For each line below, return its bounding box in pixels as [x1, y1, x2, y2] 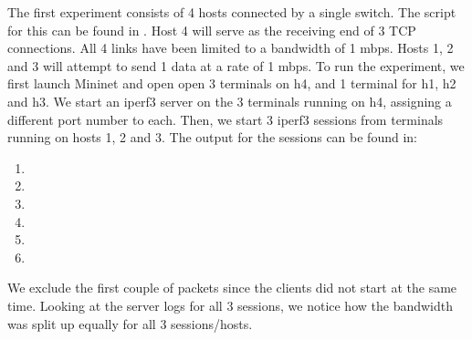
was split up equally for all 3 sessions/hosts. [7, 314, 253, 333]
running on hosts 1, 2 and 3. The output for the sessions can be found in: [7, 128, 417, 147]
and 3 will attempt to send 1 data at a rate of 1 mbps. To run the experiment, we [7, 56, 465, 75]
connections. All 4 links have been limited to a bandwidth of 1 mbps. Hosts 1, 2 [7, 38, 454, 57]
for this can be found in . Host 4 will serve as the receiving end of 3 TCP [7, 20, 416, 39]
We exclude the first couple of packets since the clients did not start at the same [7, 278, 457, 297]
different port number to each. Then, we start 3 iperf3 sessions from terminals [7, 109, 444, 129]
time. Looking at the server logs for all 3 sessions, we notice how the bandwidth [7, 295, 454, 314]
